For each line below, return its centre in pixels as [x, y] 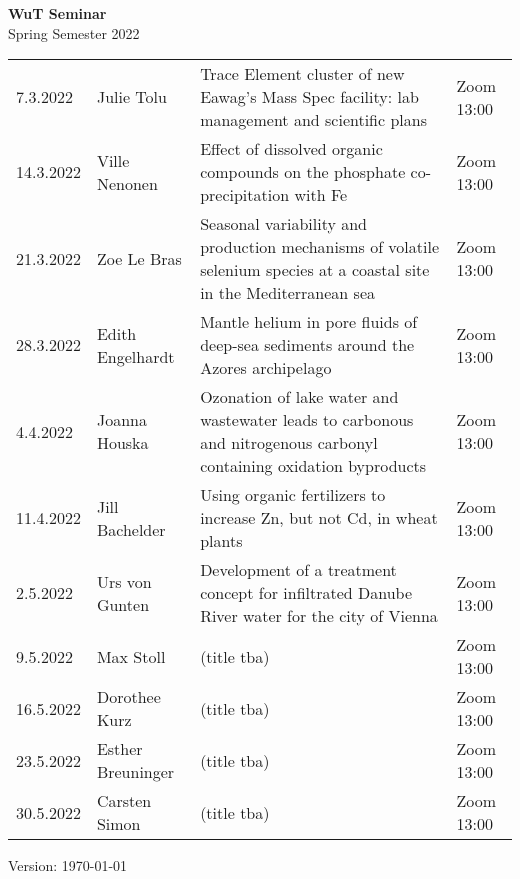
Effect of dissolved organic [291, 149]
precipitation [245, 195]
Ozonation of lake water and [299, 397]
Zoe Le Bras [139, 258]
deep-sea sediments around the [307, 345]
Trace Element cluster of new [302, 74]
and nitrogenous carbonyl [289, 443]
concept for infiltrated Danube [306, 593]
